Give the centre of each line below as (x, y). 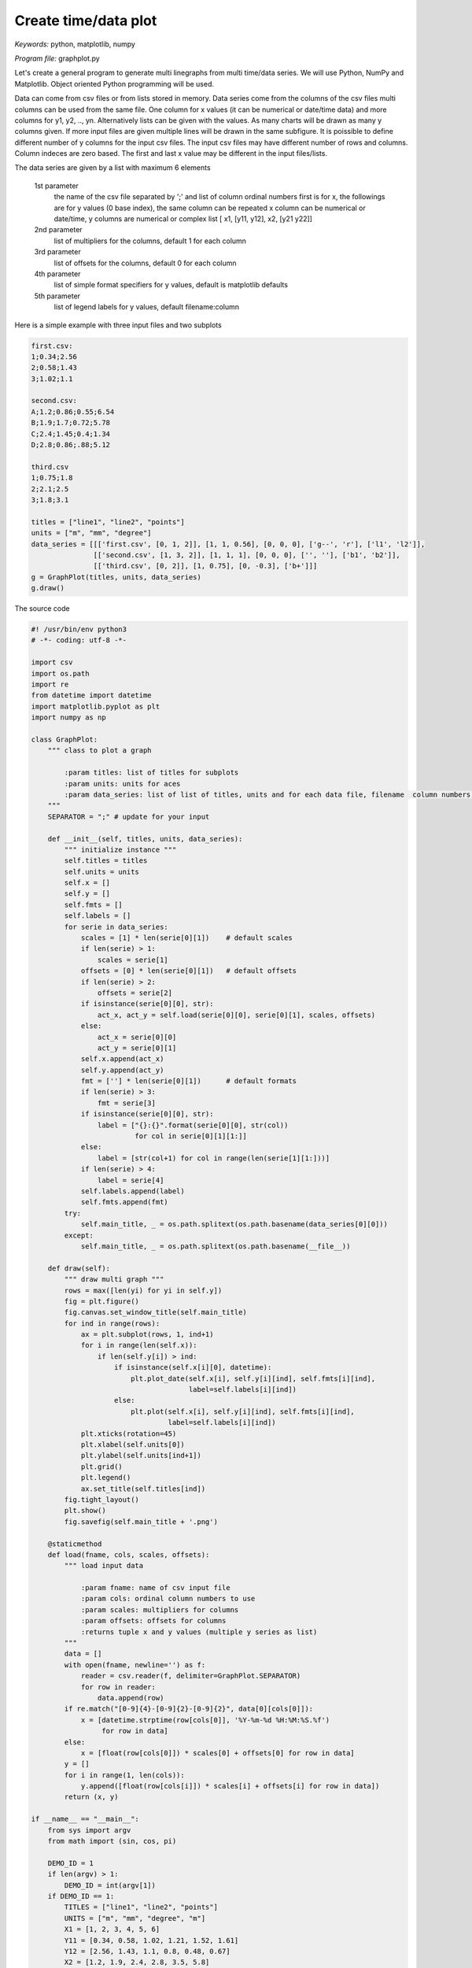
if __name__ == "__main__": (85, 1819)
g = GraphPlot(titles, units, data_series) (116, 577)
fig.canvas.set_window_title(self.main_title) (155, 1312)
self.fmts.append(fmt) (124, 1202)
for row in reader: (118, 1687)
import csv (52, 662)
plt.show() (85, 1511)
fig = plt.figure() (101, 1301)
